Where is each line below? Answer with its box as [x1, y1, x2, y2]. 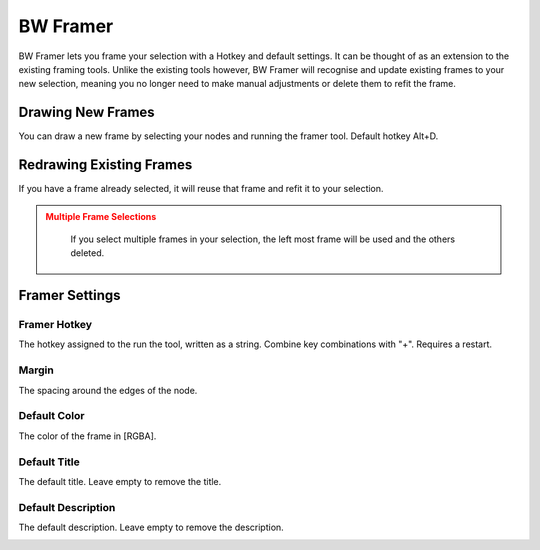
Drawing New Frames [18, 104, 155, 121]
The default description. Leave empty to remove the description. [18, 521, 284, 534]
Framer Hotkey [18, 318, 93, 332]
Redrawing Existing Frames [18, 156, 193, 174]
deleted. [70, 247, 105, 259]
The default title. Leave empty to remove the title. [18, 475, 222, 487]
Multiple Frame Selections [45, 210, 157, 222]
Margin [18, 363, 54, 377]
